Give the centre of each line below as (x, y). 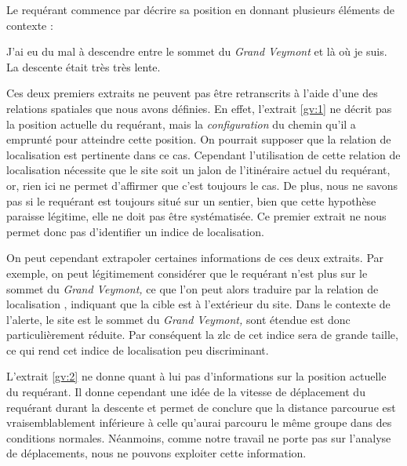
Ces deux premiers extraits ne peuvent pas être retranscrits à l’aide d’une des (192, 93)
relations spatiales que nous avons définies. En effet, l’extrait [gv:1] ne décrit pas (199, 108)
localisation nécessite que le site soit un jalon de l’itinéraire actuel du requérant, (198, 170)
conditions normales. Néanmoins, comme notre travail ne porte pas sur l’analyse (199, 437)
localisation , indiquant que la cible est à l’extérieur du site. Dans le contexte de (198, 304)
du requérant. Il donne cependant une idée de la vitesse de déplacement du (186, 392)
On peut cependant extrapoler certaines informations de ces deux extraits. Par (195, 258)
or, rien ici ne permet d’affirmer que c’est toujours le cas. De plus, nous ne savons (202, 185)
